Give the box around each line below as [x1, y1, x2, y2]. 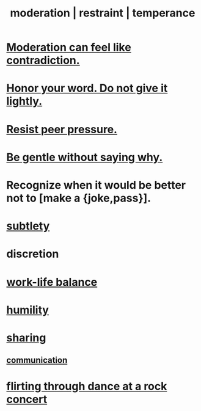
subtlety [6, 219, 50, 233]
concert [6, 393, 48, 406]
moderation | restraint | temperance [10, 6, 196, 20]
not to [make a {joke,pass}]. [6, 191, 152, 205]
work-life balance [6, 275, 98, 289]
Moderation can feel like [6, 40, 131, 54]
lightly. [6, 95, 43, 108]
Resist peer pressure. [6, 122, 118, 136]
